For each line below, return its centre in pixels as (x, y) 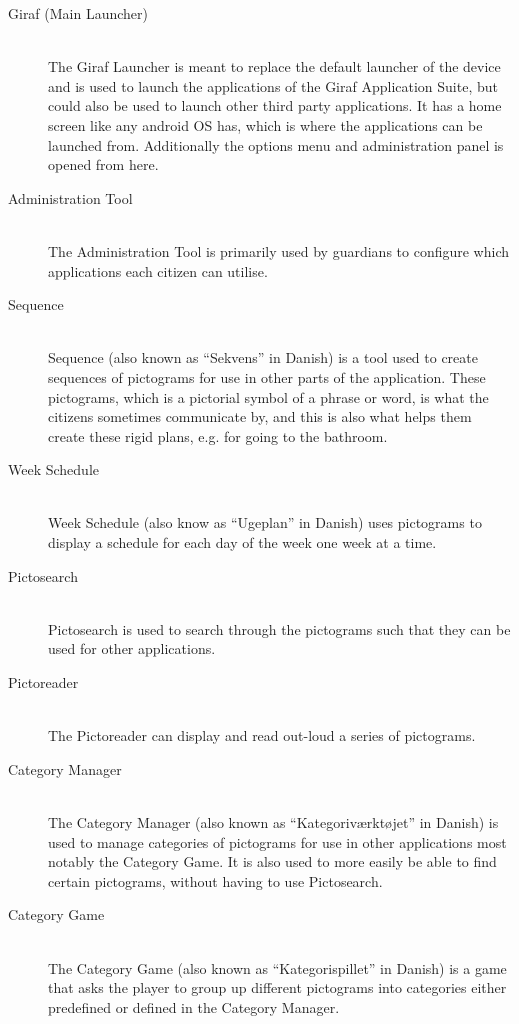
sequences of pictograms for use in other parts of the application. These (267, 376)
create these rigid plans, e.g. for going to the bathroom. (218, 435)
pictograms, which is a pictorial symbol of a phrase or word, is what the (268, 396)
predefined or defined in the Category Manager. (194, 1006)
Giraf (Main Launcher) (78, 13)
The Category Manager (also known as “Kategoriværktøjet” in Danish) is (273, 822)
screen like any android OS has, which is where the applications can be (265, 124)
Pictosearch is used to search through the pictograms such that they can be (279, 628)
